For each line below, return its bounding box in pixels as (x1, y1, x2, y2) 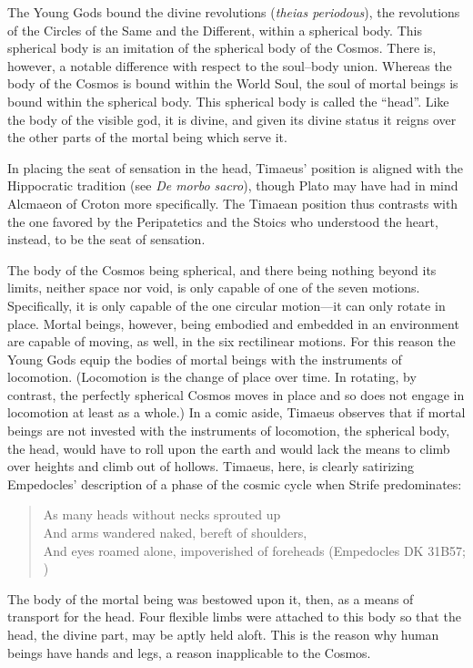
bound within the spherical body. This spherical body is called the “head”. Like (7, 91, 449, 110)
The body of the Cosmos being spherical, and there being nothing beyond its (7, 260, 437, 279)
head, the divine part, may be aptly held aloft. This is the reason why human (7, 625, 439, 643)
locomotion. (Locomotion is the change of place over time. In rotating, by (7, 367, 417, 386)
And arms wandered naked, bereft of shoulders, (43, 523, 307, 542)
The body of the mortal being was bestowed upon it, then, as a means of (7, 589, 414, 608)
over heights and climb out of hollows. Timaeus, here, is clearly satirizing (7, 457, 414, 476)
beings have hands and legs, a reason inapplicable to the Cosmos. (7, 642, 371, 662)
